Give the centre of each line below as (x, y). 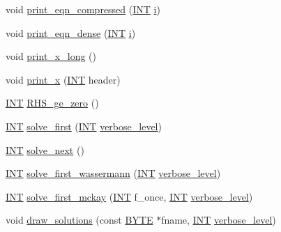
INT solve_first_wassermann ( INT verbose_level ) (113, 173)
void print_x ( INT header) (63, 79)
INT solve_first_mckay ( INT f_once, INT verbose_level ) (129, 196)
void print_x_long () (51, 56)
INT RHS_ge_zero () (52, 103)
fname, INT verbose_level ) (219, 220)
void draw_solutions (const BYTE (79, 220)
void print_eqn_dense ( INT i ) (71, 32)
